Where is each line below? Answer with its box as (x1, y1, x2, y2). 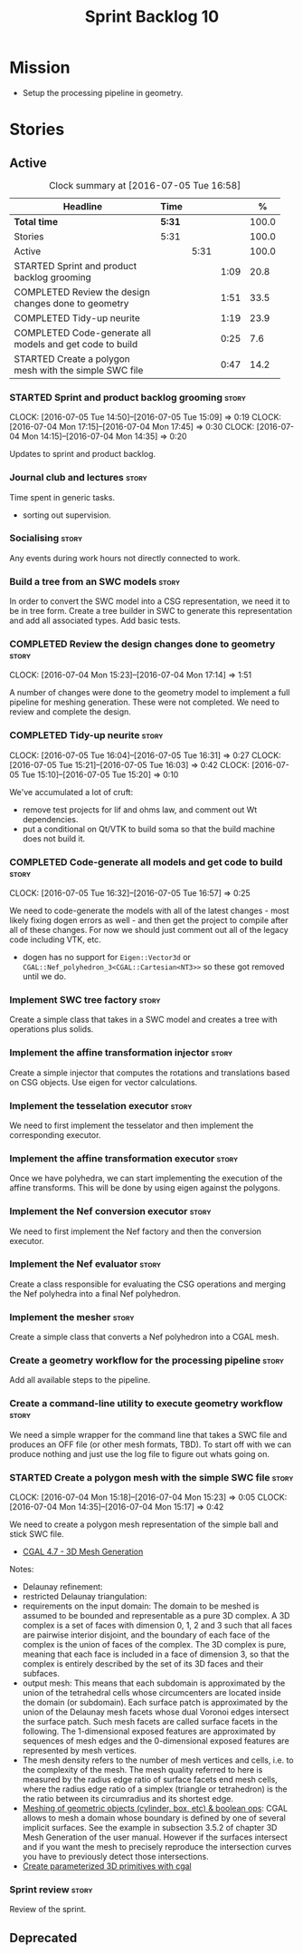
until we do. (22, 971, 66, 982)
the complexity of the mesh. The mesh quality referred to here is (22, 1764, 263, 1774)
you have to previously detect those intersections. (22, 1851, 210, 1862)
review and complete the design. (9, 706, 131, 717)
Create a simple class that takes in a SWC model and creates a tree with (9, 1014, 278, 1026)
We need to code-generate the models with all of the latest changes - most (9, 905, 289, 917)
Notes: (9, 1563, 34, 1574)
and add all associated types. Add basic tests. (9, 615, 181, 627)
